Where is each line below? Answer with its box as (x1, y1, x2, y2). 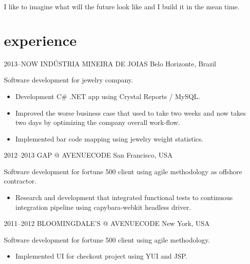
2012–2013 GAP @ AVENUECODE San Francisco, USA (4, 150, 173, 160)
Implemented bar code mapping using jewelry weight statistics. (15, 133, 204, 143)
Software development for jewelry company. (4, 75, 133, 85)
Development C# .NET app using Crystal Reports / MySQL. (15, 91, 200, 101)
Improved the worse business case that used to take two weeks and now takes (15, 107, 246, 118)
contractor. (4, 176, 37, 186)
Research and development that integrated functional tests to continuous (15, 192, 233, 203)
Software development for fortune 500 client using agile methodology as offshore (4, 166, 242, 176)
